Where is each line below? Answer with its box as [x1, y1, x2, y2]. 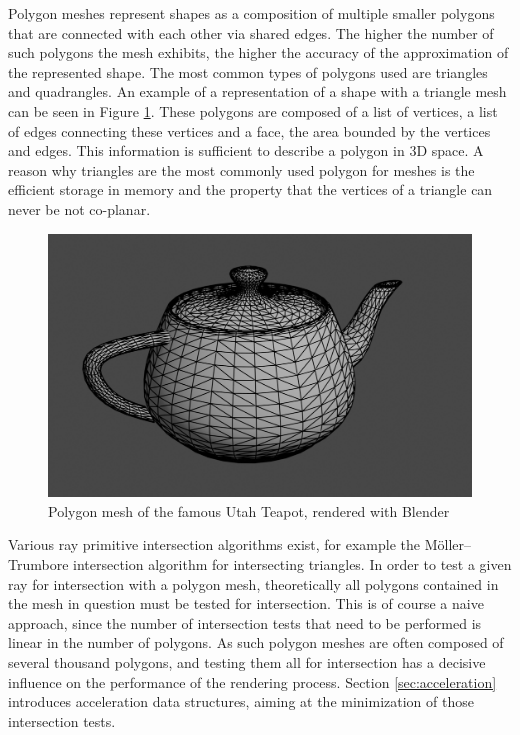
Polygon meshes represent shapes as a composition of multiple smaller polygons [8, 3, 495, 23]
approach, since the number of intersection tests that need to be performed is [8, 612, 482, 633]
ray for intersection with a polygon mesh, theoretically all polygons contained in [8, 573, 499, 594]
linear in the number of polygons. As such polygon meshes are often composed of [8, 632, 504, 653]
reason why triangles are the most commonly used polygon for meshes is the [8, 159, 475, 180]
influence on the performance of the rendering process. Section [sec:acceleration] [8, 671, 497, 692]
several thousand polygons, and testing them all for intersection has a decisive [8, 652, 486, 673]
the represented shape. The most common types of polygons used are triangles [8, 61, 488, 82]
